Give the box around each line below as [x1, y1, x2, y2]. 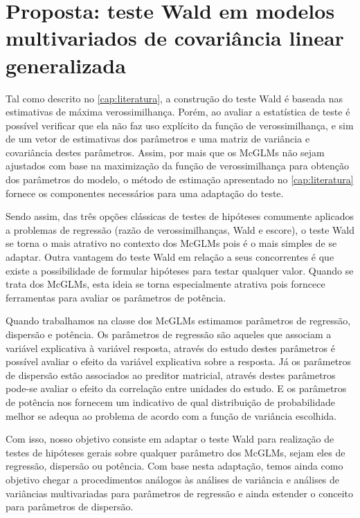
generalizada [6, 50, 126, 79]
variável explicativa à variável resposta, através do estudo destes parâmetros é [6, 340, 335, 355]
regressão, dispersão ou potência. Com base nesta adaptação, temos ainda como [6, 459, 343, 473]
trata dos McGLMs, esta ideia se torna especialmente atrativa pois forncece [6, 277, 325, 291]
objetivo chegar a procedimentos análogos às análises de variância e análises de [6, 472, 340, 486]
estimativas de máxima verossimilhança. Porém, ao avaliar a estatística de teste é [6, 104, 350, 119]
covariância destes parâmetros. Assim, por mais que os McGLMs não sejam [6, 145, 325, 159]
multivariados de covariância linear [6, 24, 344, 52]
